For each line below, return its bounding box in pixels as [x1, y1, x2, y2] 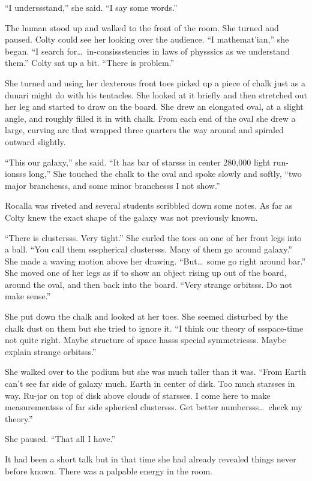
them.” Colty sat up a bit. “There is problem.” [5, 56, 175, 69]
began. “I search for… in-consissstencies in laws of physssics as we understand [5, 44, 290, 57]
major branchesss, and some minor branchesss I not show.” [5, 179, 220, 191]
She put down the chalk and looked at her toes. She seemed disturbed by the [5, 310, 288, 323]
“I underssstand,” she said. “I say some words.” [5, 1, 178, 13]
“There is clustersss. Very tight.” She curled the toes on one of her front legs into [5, 231, 302, 243]
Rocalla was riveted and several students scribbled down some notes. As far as [5, 199, 293, 212]
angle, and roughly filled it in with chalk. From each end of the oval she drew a [5, 112, 296, 124]
